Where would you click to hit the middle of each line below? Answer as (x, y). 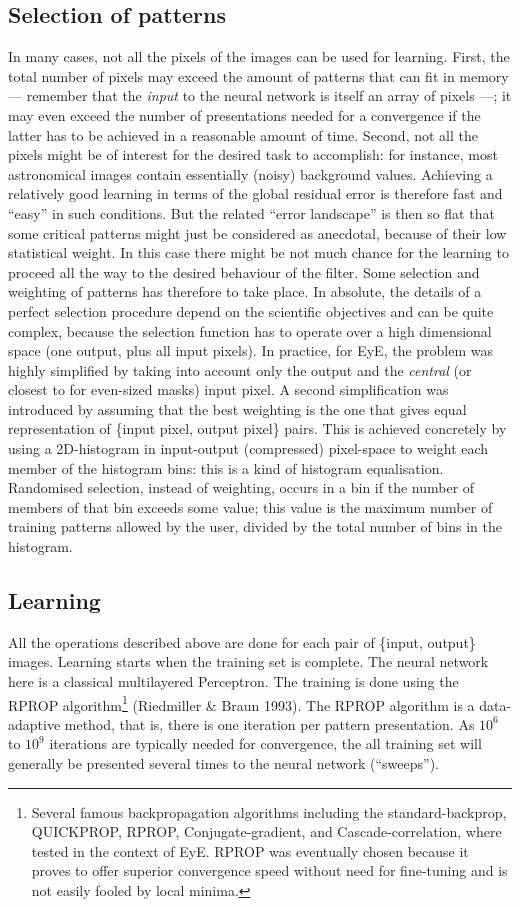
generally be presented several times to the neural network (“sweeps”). (224, 763)
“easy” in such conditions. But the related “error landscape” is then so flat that (251, 212)
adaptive (34, 723)
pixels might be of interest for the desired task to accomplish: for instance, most (253, 154)
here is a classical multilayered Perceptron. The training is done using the (233, 681)
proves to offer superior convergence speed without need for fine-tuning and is (269, 870)
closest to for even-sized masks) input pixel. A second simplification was (228, 389)
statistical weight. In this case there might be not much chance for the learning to (258, 252)
